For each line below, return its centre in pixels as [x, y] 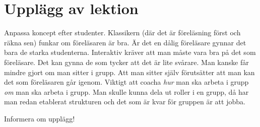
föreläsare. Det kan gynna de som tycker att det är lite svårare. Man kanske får [126, 62]
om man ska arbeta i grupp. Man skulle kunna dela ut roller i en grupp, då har [126, 91]
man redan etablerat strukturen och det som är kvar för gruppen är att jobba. [125, 102]
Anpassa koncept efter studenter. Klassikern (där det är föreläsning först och [122, 33]
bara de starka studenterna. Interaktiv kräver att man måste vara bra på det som [130, 52]
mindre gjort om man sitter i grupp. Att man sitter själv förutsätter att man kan [129, 72]
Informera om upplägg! [40, 118]
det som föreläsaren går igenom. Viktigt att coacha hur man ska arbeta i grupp [126, 82]
